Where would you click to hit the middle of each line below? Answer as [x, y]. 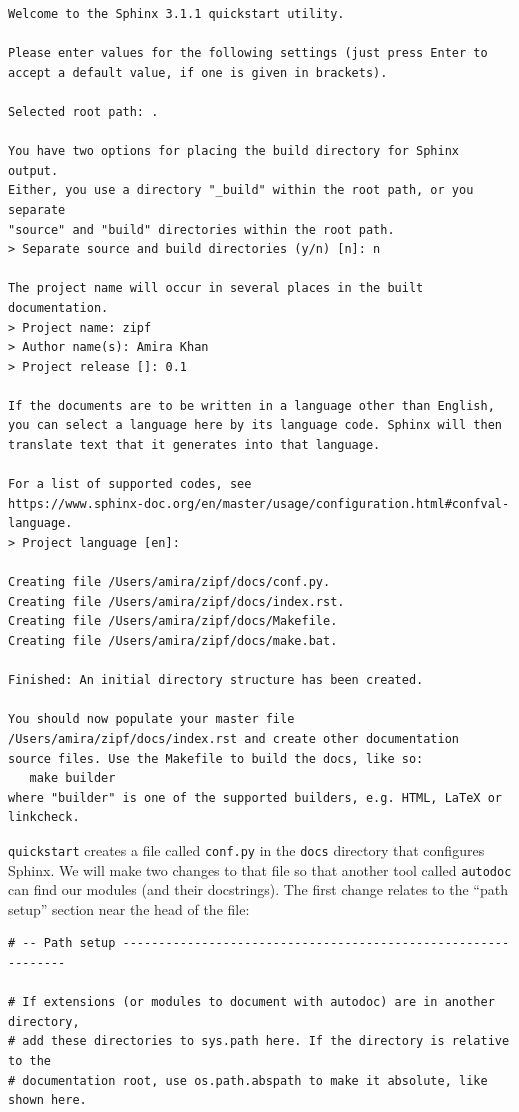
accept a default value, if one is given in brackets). [198, 72]
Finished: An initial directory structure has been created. [216, 680]
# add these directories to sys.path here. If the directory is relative [259, 1041]
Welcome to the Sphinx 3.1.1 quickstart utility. [176, 14]
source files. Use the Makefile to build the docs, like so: [216, 758]
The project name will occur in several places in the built [216, 288]
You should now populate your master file [151, 719]
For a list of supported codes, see [130, 484]
